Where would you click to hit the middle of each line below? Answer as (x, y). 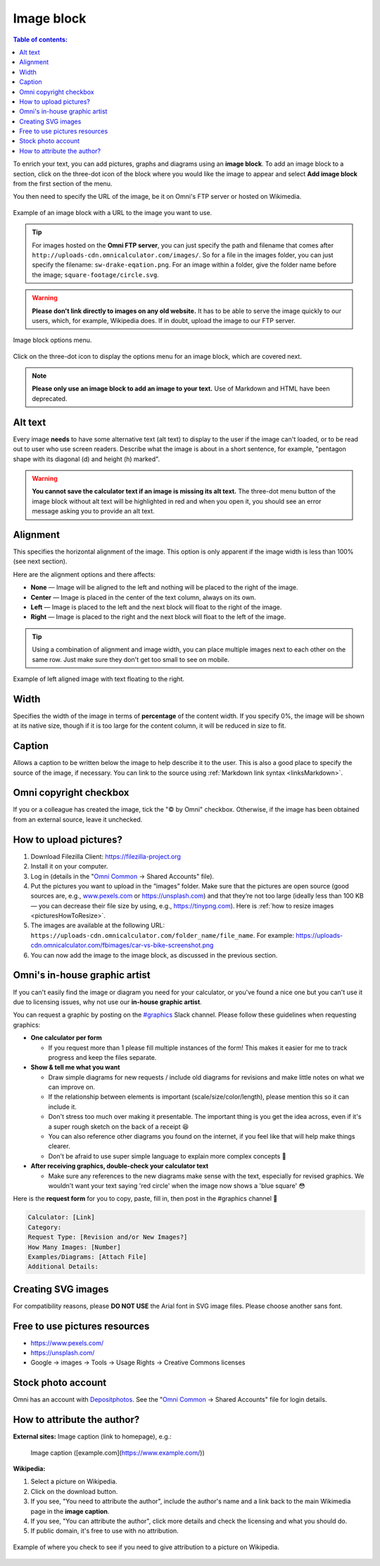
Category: (45, 1227)
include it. (63, 1106)
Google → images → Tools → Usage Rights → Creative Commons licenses (138, 1363)
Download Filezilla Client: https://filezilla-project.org (106, 856)
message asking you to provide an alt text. (93, 511)
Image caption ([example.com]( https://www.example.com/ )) (118, 1452)
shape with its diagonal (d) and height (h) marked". (87, 459)
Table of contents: (40, 39)
